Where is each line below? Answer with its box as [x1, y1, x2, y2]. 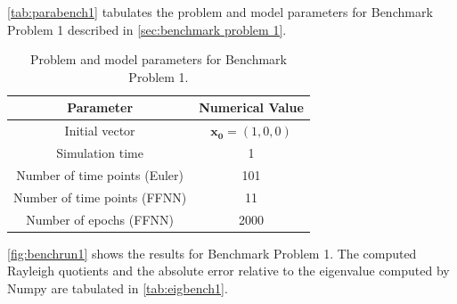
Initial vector [64, 121, 135, 140]
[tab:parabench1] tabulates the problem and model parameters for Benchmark [7, 3, 433, 21]
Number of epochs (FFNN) [26, 210, 174, 228]
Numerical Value [199, 98, 304, 117]
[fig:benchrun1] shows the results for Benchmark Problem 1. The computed [7, 243, 417, 262]
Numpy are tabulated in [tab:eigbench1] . [7, 278, 228, 297]
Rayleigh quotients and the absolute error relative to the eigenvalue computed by [7, 261, 450, 280]
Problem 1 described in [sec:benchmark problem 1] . [7, 20, 287, 38]
